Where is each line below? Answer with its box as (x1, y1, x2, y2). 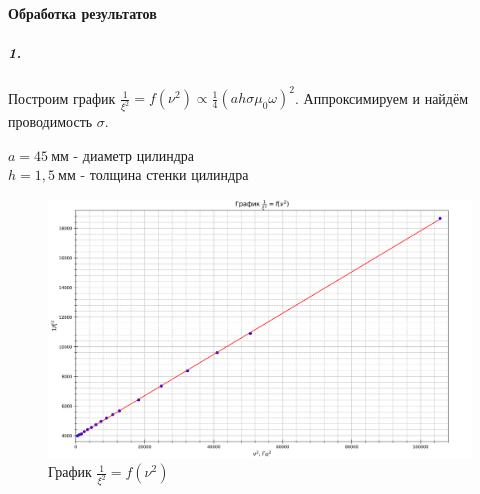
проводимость (8, 111, 93, 132)
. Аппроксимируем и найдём (294, 87, 469, 108)
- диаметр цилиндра (73, 144, 195, 165)
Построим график (8, 87, 116, 108)
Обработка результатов (8, 2, 157, 23)
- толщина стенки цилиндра (80, 164, 249, 185)
